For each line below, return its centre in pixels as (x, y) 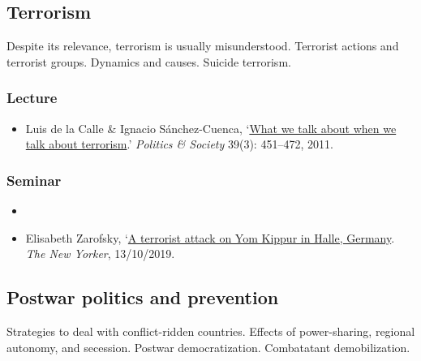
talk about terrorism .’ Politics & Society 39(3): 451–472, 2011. (179, 144)
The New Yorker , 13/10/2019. (100, 254)
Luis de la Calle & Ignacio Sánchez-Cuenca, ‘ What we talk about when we (211, 128)
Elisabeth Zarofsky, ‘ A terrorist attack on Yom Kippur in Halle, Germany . (210, 237)
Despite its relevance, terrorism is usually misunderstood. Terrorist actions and (203, 46)
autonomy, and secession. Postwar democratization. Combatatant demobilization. (208, 347)
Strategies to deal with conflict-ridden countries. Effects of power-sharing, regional (211, 331)
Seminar (34, 180)
